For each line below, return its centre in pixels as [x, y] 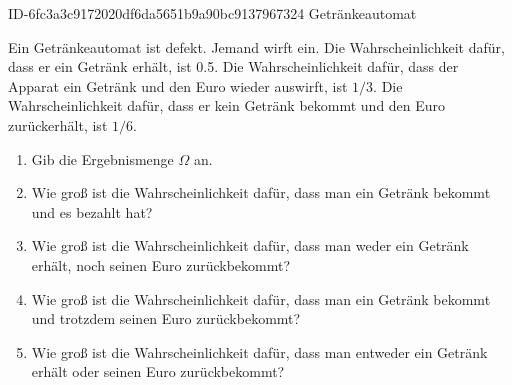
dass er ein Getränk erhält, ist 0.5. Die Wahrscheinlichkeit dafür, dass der [233, 66]
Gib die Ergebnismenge [102, 158]
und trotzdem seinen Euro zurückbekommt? [166, 318]
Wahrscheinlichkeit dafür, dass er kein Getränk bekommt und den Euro [227, 105]
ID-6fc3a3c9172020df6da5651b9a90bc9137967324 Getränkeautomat [212, 13]
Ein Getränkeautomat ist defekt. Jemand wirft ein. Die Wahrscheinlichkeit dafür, [256, 46]
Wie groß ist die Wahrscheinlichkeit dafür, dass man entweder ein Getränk [259, 351]
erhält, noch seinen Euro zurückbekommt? [161, 264]
